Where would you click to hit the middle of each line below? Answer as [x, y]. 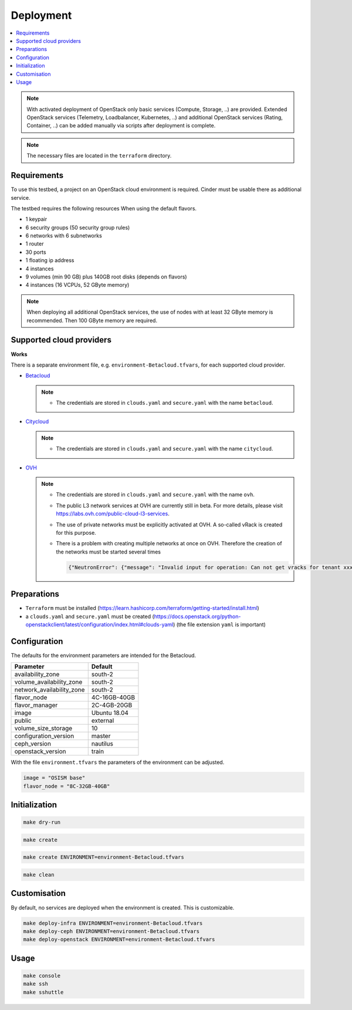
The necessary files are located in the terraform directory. [99, 156]
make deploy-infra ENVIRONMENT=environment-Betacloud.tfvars [113, 923]
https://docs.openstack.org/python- [197, 616]
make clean [39, 875]
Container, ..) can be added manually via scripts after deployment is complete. [121, 126]
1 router [35, 244]
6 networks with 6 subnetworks [64, 236]
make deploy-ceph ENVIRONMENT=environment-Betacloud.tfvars [111, 931]
